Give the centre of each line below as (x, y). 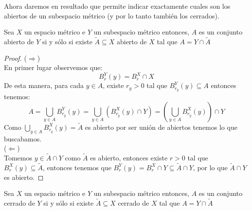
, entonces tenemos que (77, 167)
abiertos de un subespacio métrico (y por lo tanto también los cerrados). (112, 15)
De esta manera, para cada (44, 85)
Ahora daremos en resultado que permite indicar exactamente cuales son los (117, 6)
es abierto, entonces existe (129, 158)
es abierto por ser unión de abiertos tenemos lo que (161, 127)
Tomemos (18, 158)
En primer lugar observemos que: (53, 67)
